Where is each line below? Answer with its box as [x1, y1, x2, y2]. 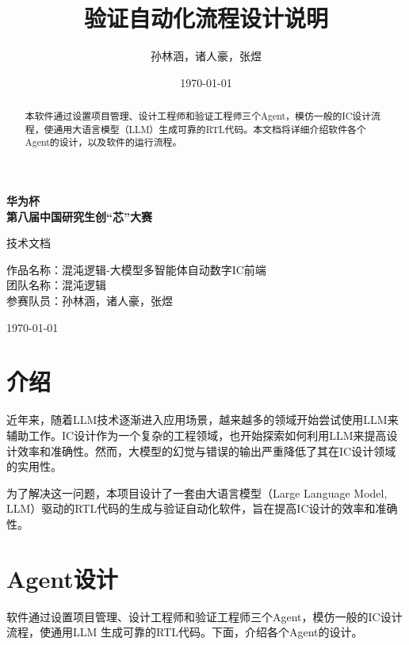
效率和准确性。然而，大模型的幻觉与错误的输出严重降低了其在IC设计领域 [17, 442, 396, 459]
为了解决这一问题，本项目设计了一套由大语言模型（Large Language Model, [6, 484, 388, 501]
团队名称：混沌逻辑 [6, 277, 106, 293]
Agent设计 [6, 562, 118, 594]
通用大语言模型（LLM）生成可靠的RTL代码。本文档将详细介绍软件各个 [53, 122, 366, 135]
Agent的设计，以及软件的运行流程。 [25, 135, 182, 149]
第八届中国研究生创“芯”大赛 [6, 208, 152, 224]
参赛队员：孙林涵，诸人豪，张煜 [6, 292, 173, 309]
